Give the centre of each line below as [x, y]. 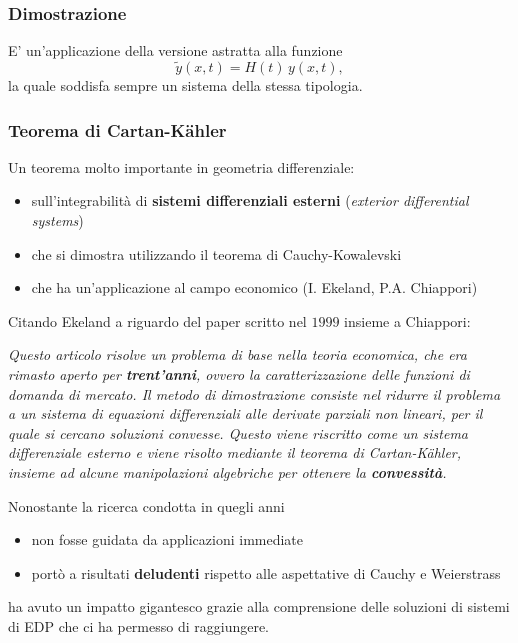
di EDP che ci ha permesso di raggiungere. [139, 625]
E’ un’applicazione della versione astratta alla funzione [175, 50]
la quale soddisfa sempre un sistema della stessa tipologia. [185, 85]
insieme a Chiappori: [407, 320]
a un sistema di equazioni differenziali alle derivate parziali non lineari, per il [245, 413]
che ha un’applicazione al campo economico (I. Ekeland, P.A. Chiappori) [254, 287]
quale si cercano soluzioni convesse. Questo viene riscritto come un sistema [238, 432]
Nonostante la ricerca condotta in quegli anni [146, 505]
